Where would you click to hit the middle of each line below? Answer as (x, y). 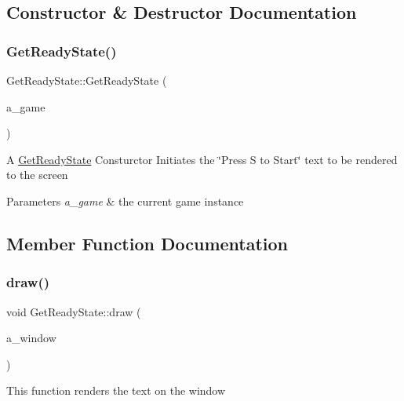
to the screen (37, 175)
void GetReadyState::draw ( (74, 311)
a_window (31, 338)
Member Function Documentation (147, 243)
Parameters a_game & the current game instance (125, 200)
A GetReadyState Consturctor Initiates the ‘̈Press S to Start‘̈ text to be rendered (202, 159)
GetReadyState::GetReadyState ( (87, 80)
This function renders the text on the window (116, 390)
